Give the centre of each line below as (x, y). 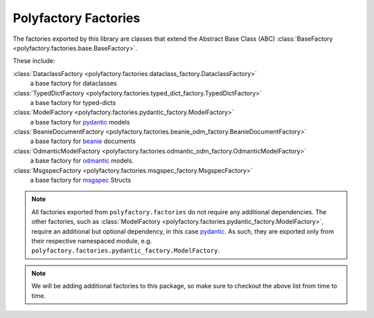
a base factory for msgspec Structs (81, 180)
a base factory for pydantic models (80, 122)
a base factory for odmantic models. (82, 161)
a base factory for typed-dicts (73, 102)
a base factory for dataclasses (73, 84)
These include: (34, 61)
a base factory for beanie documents (83, 141)
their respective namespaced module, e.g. (92, 241)
